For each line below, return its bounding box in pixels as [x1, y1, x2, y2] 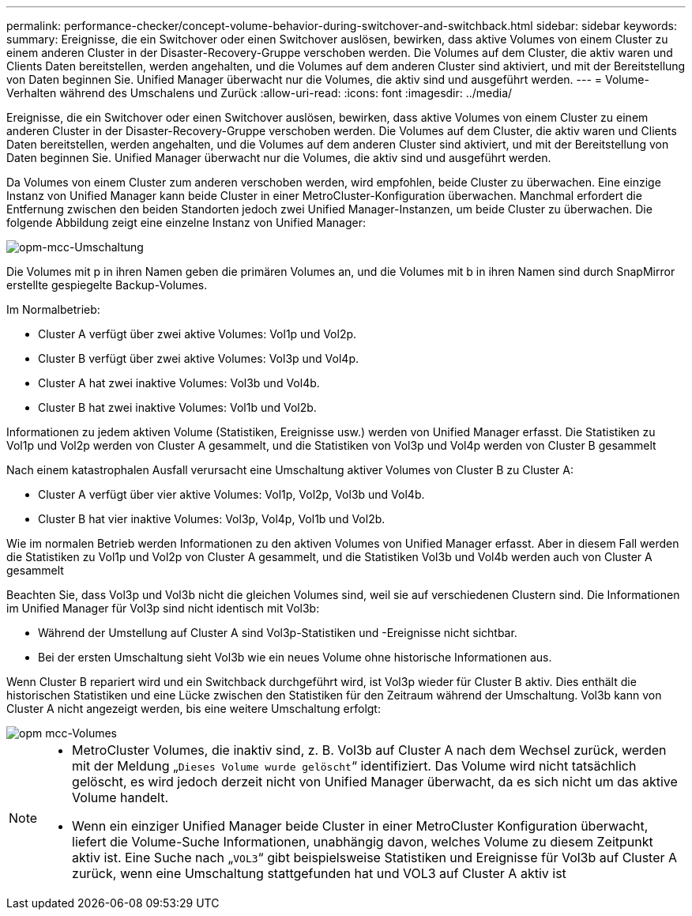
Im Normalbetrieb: [6, 303, 100, 316]
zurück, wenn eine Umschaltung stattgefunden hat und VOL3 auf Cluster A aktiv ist [72, 865, 566, 881]
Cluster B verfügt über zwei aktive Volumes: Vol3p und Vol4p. [38, 352, 359, 365]
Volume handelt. [72, 790, 169, 805]
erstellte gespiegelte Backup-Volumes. [6, 278, 208, 292]
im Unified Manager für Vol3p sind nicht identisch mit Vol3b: [6, 601, 320, 615]
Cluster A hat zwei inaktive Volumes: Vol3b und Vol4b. [38, 376, 320, 390]
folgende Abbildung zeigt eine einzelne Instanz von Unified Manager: [6, 216, 366, 229]
